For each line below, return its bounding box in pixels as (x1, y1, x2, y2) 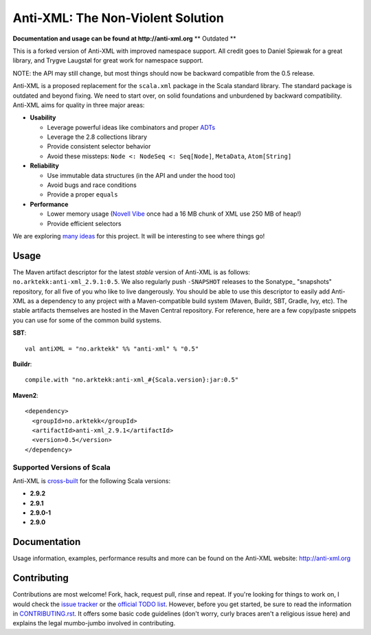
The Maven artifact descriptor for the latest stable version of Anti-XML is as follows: (12, 268, 251, 276)
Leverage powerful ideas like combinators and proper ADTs (47, 123, 216, 131)
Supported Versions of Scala (12, 463, 111, 472)
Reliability (30, 161, 60, 170)
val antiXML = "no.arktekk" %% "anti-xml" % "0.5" (25, 344, 199, 353)
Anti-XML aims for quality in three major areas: (12, 100, 145, 109)
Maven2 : (12, 391, 38, 399)
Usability (30, 113, 56, 122)
